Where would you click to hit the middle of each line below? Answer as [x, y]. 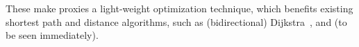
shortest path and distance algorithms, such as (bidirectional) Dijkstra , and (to [176, 21]
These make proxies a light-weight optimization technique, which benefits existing [179, 8]
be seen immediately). [52, 35]
